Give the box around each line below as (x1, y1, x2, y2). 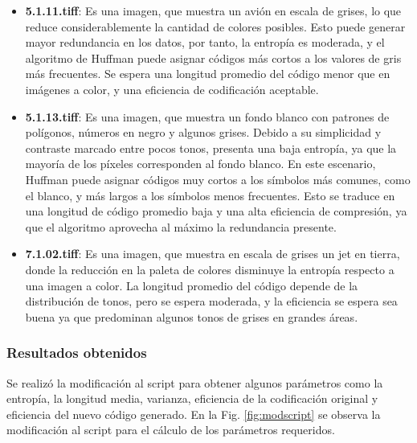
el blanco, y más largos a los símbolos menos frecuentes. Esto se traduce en (25, 187, 395, 203)
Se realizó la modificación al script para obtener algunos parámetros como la (6, 374, 383, 391)
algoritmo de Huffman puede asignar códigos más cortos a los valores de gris (25, 49, 402, 66)
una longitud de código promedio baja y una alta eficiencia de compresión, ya (25, 203, 407, 219)
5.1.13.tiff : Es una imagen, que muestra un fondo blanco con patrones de (25, 108, 390, 125)
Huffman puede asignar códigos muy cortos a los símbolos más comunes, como (25, 170, 411, 187)
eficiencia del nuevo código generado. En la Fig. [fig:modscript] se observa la (6, 405, 381, 422)
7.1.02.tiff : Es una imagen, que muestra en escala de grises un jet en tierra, (25, 245, 400, 262)
